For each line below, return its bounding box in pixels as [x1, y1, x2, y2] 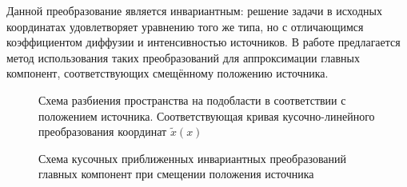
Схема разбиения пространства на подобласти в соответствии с [38, 91, 346, 108]
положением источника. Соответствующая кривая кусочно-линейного [38, 107, 375, 124]
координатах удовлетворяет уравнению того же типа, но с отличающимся [6, 18, 364, 34]
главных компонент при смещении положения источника [38, 165, 314, 182]
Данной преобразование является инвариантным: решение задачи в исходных [6, 2, 382, 18]
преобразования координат [38, 123, 167, 140]
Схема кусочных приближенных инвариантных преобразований [38, 149, 346, 166]
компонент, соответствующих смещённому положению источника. [6, 65, 329, 82]
